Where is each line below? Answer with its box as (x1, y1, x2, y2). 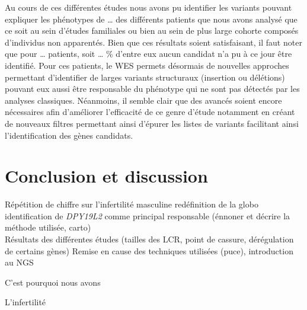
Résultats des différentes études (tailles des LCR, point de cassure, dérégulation (5, 233, 294, 245)
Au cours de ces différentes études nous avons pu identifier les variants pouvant (5, 1, 292, 13)
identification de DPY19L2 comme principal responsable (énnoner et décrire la (5, 209, 290, 222)
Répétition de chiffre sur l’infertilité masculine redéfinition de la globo (5, 198, 258, 210)
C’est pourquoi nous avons (5, 276, 101, 288)
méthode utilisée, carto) (5, 221, 91, 234)
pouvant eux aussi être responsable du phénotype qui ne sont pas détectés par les (5, 82, 300, 95)
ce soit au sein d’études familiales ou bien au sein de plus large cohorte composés (5, 24, 299, 37)
